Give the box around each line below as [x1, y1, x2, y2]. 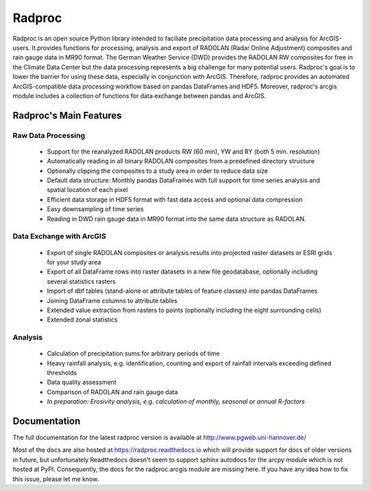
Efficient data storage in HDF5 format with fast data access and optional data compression [47, 195, 303, 204]
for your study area [47, 258, 101, 266]
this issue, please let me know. [12, 475, 99, 483]
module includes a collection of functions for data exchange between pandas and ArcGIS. [12, 91, 267, 99]
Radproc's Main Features [12, 110, 123, 121]
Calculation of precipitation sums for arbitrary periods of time [47, 350, 220, 358]
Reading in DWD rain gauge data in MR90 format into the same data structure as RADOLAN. [47, 215, 306, 223]
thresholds [47, 369, 77, 377]
